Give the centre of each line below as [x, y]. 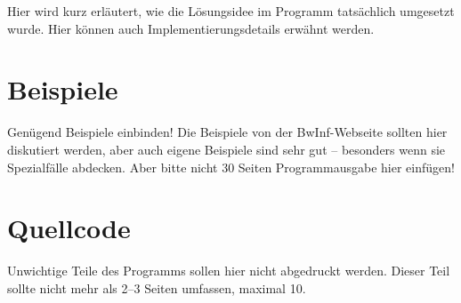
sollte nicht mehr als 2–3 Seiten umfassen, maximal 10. [157, 287]
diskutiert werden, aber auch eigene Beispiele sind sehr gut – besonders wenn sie [226, 149]
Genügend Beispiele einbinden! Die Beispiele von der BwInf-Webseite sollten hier [227, 132]
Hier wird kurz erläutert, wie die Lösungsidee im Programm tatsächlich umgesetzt [231, 11]
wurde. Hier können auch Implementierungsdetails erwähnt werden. [191, 28]
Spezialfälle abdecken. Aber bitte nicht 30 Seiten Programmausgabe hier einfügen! [231, 167]
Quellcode [69, 228]
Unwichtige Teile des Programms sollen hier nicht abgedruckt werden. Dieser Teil [229, 271]
